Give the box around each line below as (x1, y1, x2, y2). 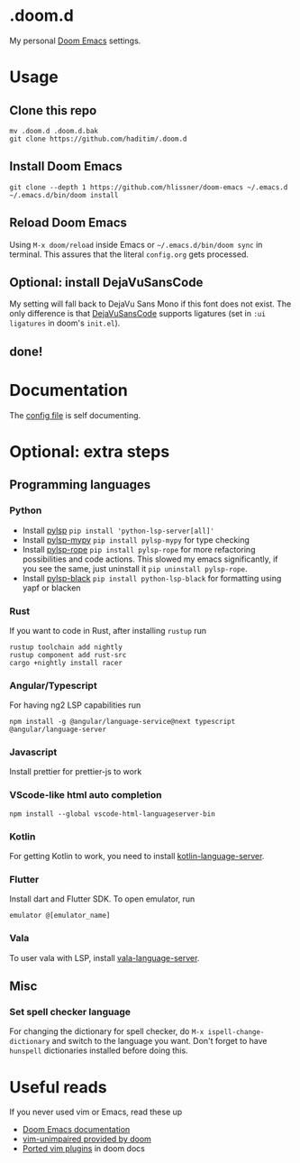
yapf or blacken (22, 582, 81, 593)
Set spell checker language (9, 1005, 132, 1018)
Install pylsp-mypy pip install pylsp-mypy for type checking (22, 534, 250, 545)
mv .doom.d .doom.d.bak (9, 126, 99, 135)
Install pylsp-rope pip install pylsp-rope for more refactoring (22, 544, 256, 554)
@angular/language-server (9, 725, 106, 735)
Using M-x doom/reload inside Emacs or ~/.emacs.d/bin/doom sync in (9, 239, 263, 250)
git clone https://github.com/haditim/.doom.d (9, 134, 187, 143)
